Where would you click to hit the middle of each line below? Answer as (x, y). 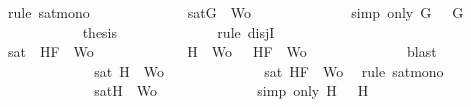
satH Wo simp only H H (231, 90)
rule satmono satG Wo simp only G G (235, 12)
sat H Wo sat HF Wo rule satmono (269, 70)
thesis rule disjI (178, 31)
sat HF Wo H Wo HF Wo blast (222, 51)
